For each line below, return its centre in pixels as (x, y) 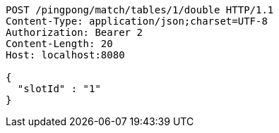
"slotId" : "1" (59, 89)
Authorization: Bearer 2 (74, 32)
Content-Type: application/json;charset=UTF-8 (137, 21)
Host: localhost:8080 (65, 55)
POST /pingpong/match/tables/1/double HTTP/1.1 (140, 10)
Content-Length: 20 (59, 44)
